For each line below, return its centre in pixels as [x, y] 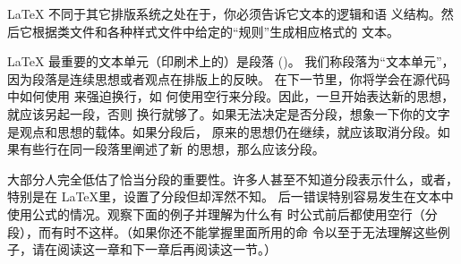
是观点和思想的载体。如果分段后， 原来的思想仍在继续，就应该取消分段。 [222, 131]
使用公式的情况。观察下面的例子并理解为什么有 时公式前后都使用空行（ [216, 213]
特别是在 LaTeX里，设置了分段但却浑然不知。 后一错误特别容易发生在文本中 [230, 196]
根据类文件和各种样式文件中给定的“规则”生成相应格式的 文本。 [215, 31]
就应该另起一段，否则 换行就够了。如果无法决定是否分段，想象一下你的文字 [229, 113]
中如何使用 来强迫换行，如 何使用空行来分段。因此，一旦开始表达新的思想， [231, 96]
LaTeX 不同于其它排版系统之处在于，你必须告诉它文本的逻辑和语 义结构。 [224, 13]
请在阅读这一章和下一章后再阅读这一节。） [154, 249]
